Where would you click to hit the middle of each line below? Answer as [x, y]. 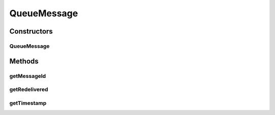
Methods [24, 61]
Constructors [31, 31]
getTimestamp [28, 103]
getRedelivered [29, 90]
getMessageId [28, 76]
